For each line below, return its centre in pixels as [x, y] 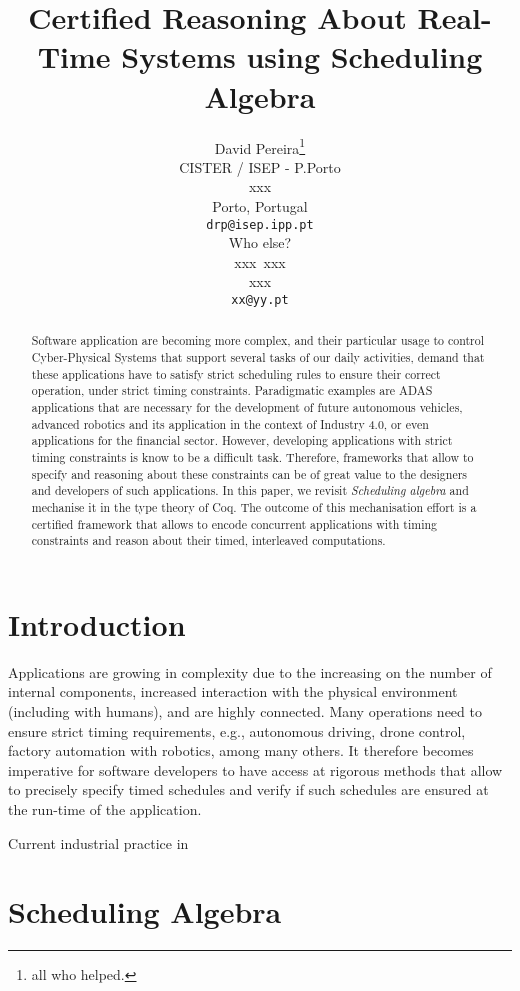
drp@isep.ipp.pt [260, 224]
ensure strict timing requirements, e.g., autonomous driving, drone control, [237, 730]
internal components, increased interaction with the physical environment [233, 691]
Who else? [260, 242]
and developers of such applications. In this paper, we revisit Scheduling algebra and [250, 490]
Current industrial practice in [98, 842]
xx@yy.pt [260, 299]
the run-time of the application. [105, 809]
